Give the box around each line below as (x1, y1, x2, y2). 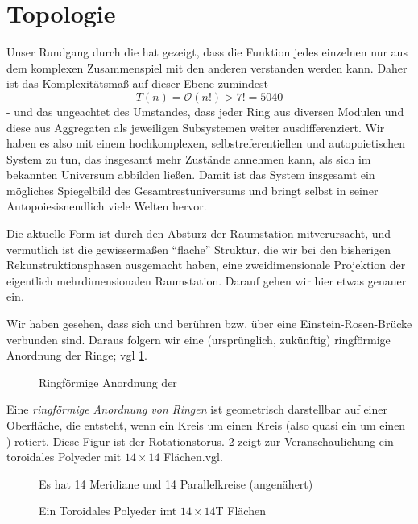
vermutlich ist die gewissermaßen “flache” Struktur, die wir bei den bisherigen (6, 240, 391, 257)
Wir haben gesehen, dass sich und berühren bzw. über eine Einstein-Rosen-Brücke (6, 315, 412, 332)
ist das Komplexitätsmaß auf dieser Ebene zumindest (6, 75, 268, 92)
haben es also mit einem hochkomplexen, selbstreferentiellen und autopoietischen (6, 135, 406, 152)
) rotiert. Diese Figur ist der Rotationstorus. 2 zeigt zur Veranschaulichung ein (6, 432, 394, 449)
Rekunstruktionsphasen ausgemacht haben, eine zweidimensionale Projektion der (6, 256, 406, 273)
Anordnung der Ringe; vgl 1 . (6, 347, 147, 364)
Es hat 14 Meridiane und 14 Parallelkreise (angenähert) (39, 475, 313, 492)
